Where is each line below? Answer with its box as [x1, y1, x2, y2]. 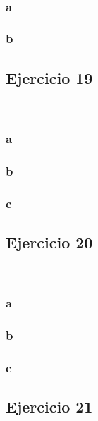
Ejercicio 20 [6, 231, 93, 252]
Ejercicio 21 [6, 396, 93, 417]
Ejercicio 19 [6, 66, 93, 88]
